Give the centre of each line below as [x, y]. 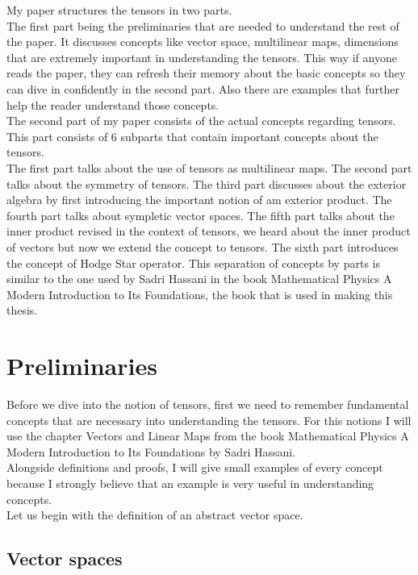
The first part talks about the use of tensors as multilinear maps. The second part [209, 167]
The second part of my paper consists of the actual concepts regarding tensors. [201, 121]
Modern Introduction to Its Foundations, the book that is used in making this [200, 294]
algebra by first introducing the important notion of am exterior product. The [199, 200]
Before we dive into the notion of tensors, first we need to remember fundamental [208, 404]
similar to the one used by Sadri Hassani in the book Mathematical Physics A [199, 279]
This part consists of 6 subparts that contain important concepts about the [192, 136]
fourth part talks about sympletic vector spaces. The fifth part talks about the [201, 215]
